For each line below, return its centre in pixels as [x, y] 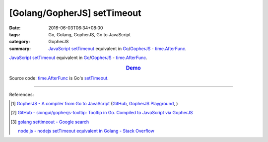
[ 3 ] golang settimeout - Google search [50, 122]
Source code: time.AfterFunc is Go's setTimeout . [59, 78]
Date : [15, 28]
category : [20, 42]
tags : [15, 34]
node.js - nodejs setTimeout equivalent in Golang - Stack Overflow [86, 131]
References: [22, 94]
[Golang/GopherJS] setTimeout [75, 13]
